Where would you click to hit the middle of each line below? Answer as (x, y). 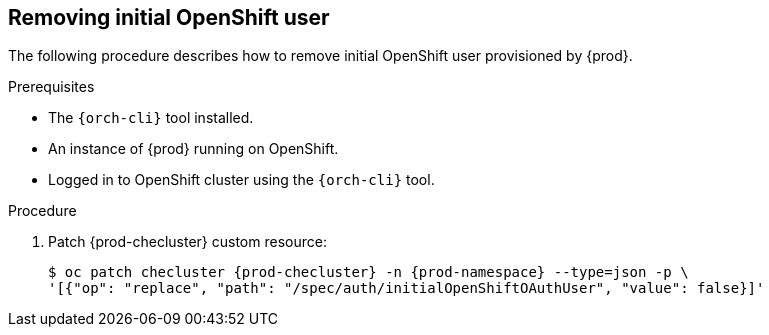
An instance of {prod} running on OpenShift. (193, 149)
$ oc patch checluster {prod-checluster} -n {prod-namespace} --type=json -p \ (368, 272)
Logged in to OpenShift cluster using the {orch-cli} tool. (241, 180)
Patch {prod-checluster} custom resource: (187, 242)
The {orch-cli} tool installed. (151, 118)
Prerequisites (51, 87)
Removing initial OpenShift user (169, 17)
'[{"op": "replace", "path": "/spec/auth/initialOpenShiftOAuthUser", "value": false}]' (406, 288)
